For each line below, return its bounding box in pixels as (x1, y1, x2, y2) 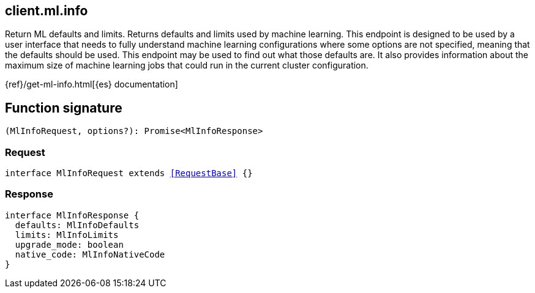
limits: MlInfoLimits (15, 229, 119, 240)
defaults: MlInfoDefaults (15, 220, 140, 230)
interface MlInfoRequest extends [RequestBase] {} (5, 168, 253, 179)
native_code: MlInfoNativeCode (15, 249, 165, 259)
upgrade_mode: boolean (15, 239, 124, 250)
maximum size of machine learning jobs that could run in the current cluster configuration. (5, 60, 369, 71)
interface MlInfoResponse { (5, 210, 140, 220)
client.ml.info (5, 3, 88, 18)
